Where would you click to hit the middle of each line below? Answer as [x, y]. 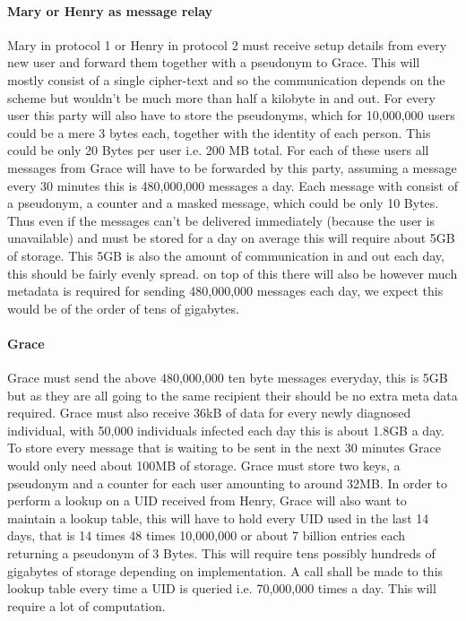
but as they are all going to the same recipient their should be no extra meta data [233, 395]
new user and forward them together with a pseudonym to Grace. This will [214, 62]
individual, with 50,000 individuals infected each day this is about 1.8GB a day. [226, 430]
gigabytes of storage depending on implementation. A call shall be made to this [225, 570]
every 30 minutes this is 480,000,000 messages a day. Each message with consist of [233, 185]
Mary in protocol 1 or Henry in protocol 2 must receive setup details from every [227, 44]
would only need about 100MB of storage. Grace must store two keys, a [204, 466]
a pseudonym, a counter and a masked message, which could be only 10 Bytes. [223, 203]
